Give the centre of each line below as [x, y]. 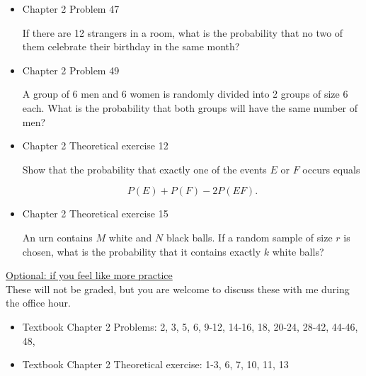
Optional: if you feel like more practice [89, 275]
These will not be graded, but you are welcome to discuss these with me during [178, 289]
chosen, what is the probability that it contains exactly [142, 251]
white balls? [298, 251]
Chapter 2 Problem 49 [71, 70]
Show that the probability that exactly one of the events [144, 169]
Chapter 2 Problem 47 [71, 8]
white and [130, 237]
